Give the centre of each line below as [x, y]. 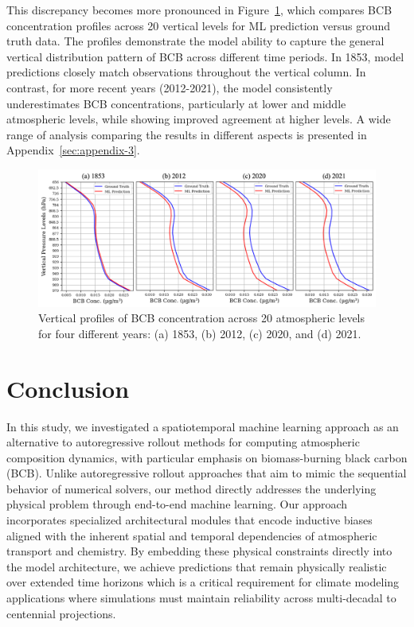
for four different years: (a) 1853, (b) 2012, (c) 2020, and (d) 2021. [200, 333]
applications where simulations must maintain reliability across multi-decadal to [201, 598]
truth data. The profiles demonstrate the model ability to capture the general [195, 41]
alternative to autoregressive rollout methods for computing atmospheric [183, 442]
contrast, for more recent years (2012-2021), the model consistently [170, 87]
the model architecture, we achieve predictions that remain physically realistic [197, 566]
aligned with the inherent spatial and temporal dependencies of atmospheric [192, 535]
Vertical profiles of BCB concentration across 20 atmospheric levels [202, 318]
